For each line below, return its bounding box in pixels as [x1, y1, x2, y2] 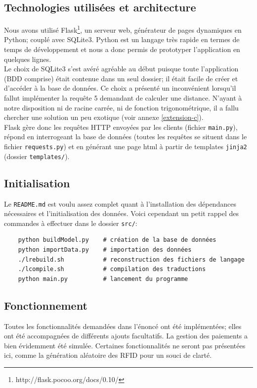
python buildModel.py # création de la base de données [18, 236, 216, 244]
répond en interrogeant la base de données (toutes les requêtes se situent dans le [4, 131, 247, 142]
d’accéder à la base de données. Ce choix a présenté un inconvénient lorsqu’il [4, 83, 236, 93]
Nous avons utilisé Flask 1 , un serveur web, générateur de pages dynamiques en [4, 23, 242, 35]
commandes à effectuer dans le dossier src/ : [4, 218, 137, 228]
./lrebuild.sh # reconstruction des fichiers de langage [18, 256, 245, 263]
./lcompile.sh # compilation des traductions [18, 266, 206, 273]
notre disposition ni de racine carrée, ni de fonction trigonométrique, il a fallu [4, 102, 239, 112]
